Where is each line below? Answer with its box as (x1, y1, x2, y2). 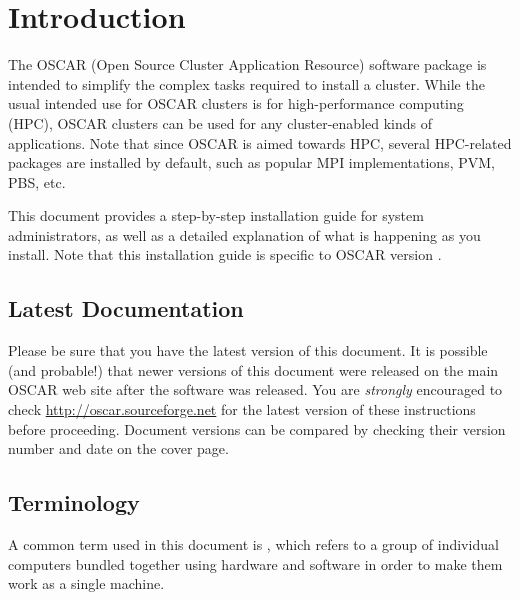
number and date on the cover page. (8, 438, 229, 459)
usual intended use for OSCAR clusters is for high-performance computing (8, 93, 464, 114)
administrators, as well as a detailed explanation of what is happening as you (8, 224, 481, 245)
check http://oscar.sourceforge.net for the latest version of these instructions (8, 399, 476, 420)
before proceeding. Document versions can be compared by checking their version (8, 418, 506, 439)
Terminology (8, 487, 140, 518)
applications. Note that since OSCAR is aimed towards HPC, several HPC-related (8, 132, 512, 153)
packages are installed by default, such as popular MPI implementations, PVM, (8, 152, 495, 173)
